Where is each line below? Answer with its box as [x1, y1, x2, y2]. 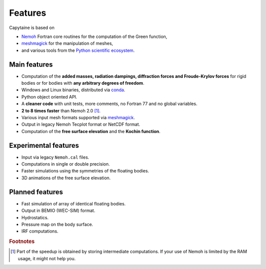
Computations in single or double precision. [21, 161, 110, 167]
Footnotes [9, 238, 35, 245]
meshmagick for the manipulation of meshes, [21, 40, 113, 46]
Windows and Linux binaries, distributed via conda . [21, 87, 126, 93]
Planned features [9, 188, 64, 196]
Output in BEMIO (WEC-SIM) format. [21, 207, 96, 214]
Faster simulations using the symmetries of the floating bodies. [21, 168, 149, 174]
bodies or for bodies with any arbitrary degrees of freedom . [21, 80, 145, 86]
